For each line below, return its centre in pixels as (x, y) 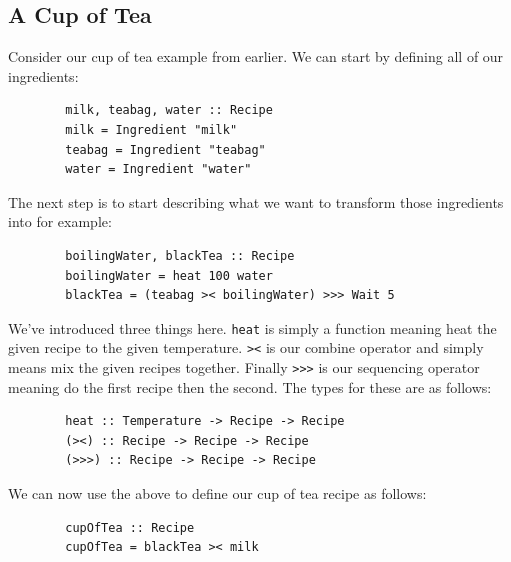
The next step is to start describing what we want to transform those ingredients (256, 201)
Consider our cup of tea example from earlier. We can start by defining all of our (256, 56)
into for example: (60, 221)
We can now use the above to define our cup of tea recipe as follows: (217, 493)
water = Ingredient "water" (158, 169)
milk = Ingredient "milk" (151, 129)
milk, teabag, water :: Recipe (169, 110)
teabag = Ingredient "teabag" (165, 149)
